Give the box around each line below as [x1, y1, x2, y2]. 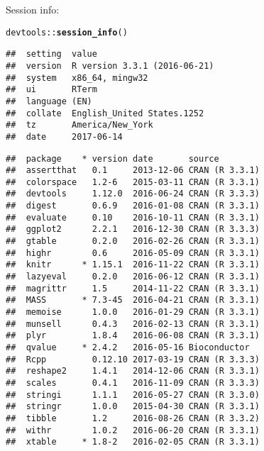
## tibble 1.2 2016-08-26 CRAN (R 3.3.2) [6, 413, 260, 423]
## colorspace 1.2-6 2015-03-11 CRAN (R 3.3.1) [6, 177, 260, 187]
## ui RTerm [6, 84, 97, 95]
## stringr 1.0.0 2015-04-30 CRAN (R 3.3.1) [6, 401, 260, 412]
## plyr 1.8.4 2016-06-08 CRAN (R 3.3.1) [6, 330, 260, 341]
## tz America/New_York [6, 120, 153, 130]
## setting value [6, 49, 97, 60]
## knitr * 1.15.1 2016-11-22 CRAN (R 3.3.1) [6, 260, 260, 270]
